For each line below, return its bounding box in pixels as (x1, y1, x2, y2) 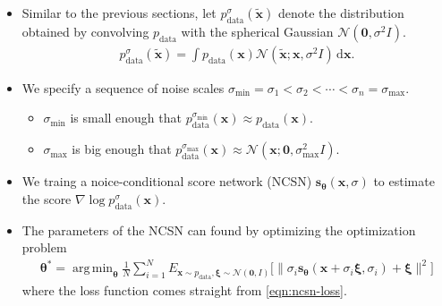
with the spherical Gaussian (181, 21, 334, 40)
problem (21, 238, 67, 257)
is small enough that (70, 108, 182, 127)
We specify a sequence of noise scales (21, 78, 225, 97)
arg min (72, 262, 114, 276)
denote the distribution (277, 4, 404, 21)
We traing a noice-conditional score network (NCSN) (21, 172, 312, 191)
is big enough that (72, 140, 172, 158)
